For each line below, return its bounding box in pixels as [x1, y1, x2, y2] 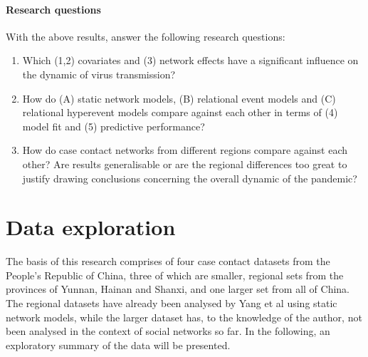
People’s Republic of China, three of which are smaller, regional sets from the [6, 267, 344, 282]
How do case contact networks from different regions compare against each [22, 143, 347, 157]
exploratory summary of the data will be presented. [6, 337, 231, 352]
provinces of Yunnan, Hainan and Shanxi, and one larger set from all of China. [6, 281, 349, 296]
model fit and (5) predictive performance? [22, 118, 205, 133]
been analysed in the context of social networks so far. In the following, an [6, 324, 330, 338]
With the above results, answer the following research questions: [6, 29, 285, 43]
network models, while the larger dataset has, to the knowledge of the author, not [6, 309, 362, 324]
